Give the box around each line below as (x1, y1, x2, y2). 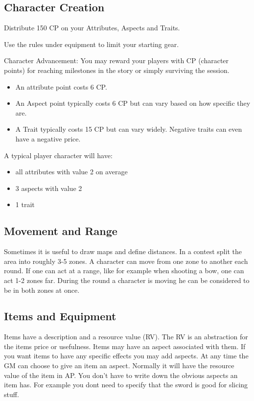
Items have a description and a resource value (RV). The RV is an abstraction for (4, 331, 248, 342)
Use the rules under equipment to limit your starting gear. (4, 39, 179, 49)
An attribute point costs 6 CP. (15, 81, 107, 92)
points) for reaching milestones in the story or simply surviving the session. (4, 65, 230, 75)
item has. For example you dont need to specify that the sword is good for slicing (4, 379, 248, 390)
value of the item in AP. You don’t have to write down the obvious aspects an (4, 370, 238, 380)
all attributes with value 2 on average (15, 166, 128, 177)
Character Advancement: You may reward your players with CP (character (4, 55, 229, 66)
